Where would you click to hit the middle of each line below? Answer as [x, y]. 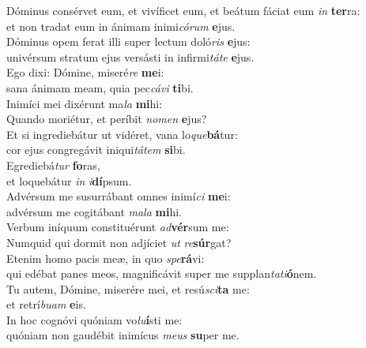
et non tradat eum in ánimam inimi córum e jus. [121, 26]
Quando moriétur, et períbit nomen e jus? [107, 119]
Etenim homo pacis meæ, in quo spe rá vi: [106, 258]
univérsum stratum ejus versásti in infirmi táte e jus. [130, 56]
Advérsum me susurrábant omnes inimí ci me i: [119, 196]
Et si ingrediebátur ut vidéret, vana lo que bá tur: [122, 134]
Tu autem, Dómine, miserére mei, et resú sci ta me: [128, 288]
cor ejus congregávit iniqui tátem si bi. [96, 150]
